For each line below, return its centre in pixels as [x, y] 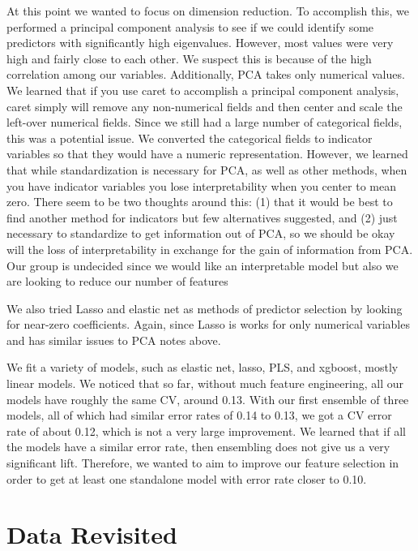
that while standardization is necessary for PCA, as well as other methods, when [207, 169]
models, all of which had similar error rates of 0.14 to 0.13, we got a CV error [199, 415]
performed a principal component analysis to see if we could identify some [190, 26]
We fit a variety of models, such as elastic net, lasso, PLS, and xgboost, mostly [203, 367]
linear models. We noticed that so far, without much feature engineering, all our [205, 383]
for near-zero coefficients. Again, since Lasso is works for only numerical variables [208, 324]
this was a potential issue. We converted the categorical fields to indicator [190, 138]
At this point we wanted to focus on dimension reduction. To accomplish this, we [208, 11]
